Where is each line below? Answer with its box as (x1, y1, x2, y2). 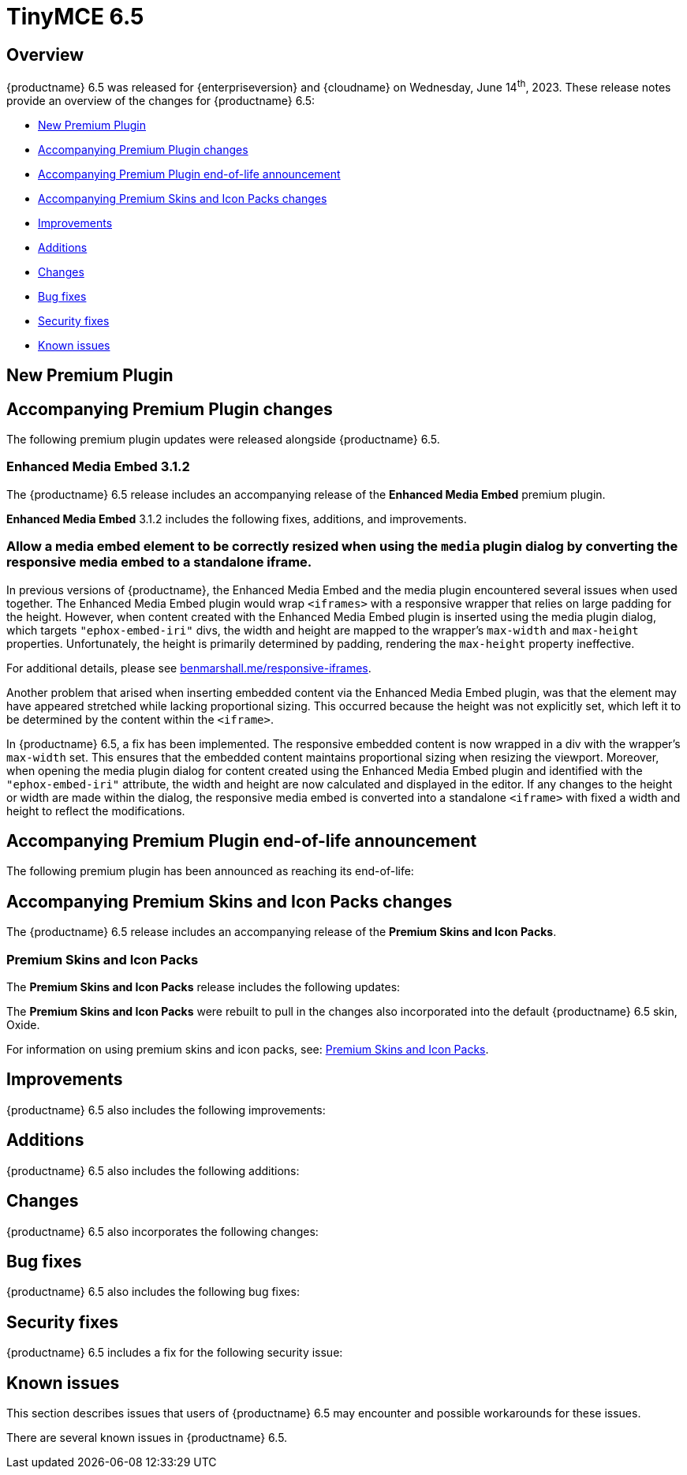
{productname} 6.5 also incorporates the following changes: (6, 1224, 319, 1238)
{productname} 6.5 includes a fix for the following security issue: (6, 1346, 343, 1360)
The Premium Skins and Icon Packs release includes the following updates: (6, 980, 401, 994)
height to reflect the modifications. (6, 803, 185, 818)
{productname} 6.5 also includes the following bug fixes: (6, 1285, 300, 1299)
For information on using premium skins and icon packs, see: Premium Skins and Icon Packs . (6, 1043, 489, 1057)
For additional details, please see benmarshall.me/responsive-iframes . (6, 661, 372, 675)
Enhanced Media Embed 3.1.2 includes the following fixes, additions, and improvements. (6, 511, 467, 526)
